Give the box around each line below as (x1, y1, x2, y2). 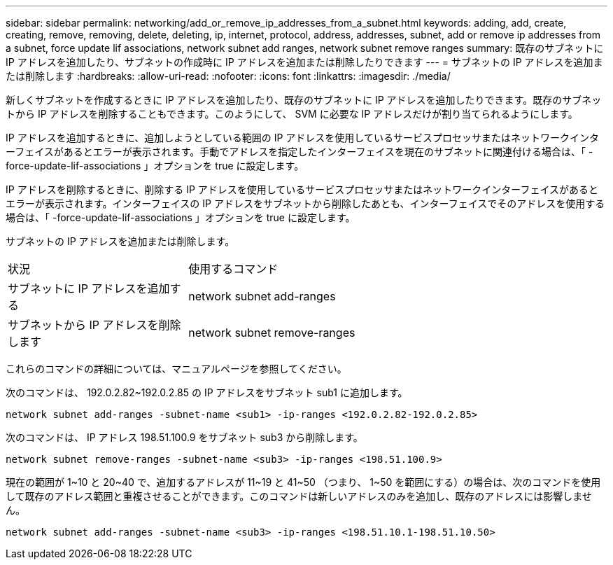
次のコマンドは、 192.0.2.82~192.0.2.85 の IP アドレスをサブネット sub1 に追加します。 (6, 386, 408, 398)
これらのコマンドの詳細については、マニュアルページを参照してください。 (6, 363, 347, 375)
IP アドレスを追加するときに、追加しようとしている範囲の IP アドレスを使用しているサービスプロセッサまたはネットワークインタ (6, 132, 599, 144)
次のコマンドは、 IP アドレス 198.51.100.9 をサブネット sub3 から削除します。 (6, 431, 363, 443)
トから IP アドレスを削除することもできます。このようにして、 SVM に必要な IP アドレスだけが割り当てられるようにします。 (6, 108, 578, 120)
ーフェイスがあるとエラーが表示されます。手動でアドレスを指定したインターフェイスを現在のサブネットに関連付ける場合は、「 (6, 146, 586, 158)
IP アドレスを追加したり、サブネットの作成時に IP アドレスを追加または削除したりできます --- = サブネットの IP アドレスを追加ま (6, 56, 603, 68)
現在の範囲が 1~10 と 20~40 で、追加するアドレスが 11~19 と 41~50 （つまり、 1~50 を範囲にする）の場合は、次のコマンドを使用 (6, 476, 601, 488)
